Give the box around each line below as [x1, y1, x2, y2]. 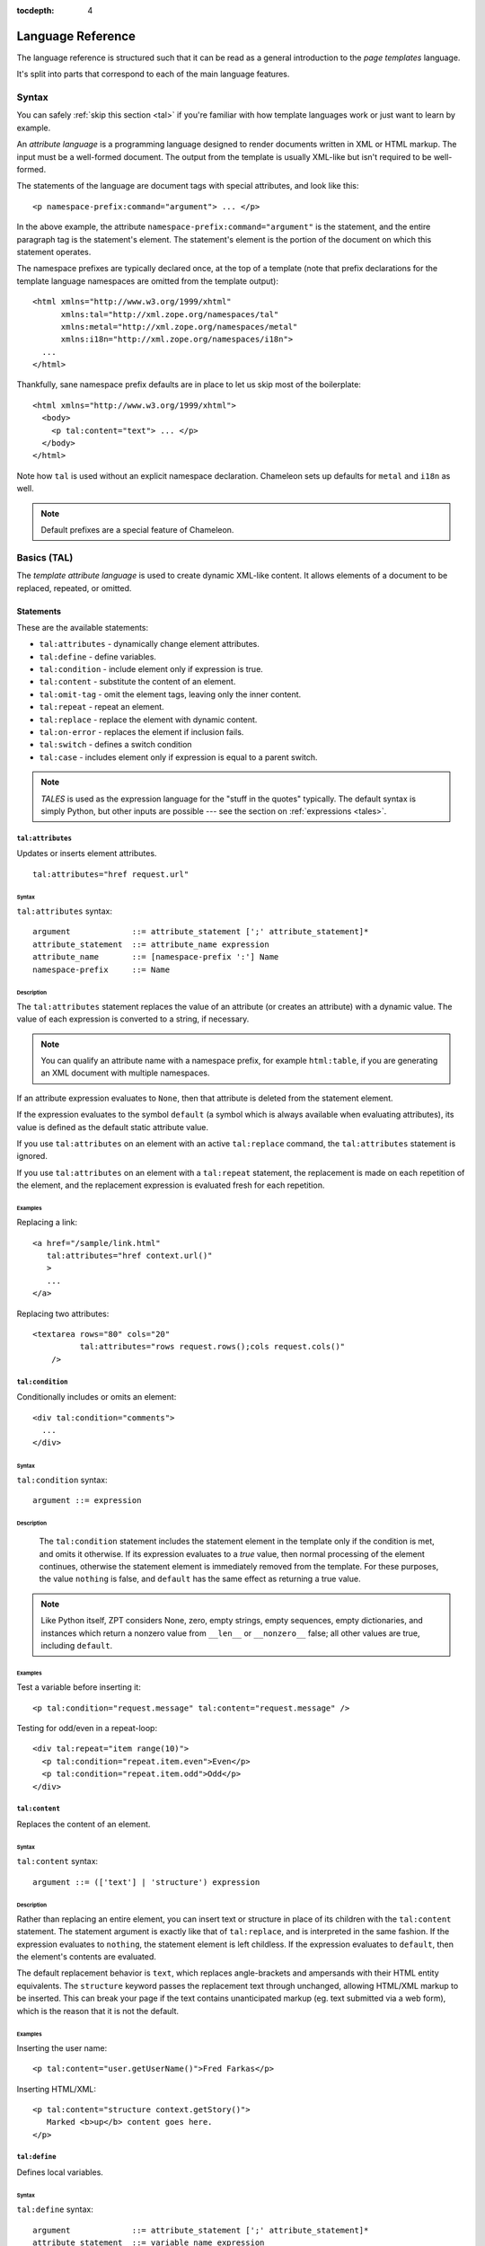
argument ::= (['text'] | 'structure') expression [32, 1877, 260, 1887]
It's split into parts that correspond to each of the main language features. [16, 68, 290, 80]
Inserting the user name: [16, 2042, 108, 2053]
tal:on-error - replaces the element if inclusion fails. [39, 727, 244, 738]
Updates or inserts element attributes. [16, 848, 157, 859]
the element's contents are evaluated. [16, 1950, 157, 1962]
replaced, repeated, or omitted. [16, 582, 132, 593]
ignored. [16, 1151, 48, 1162]
